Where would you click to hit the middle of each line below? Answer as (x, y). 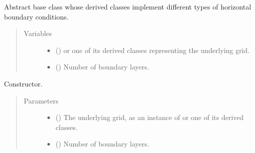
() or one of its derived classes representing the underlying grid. (152, 50)
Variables (38, 33)
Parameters (41, 100)
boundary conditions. (36, 16)
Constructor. (23, 83)
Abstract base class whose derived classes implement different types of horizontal (128, 6)
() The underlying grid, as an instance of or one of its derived (150, 117)
